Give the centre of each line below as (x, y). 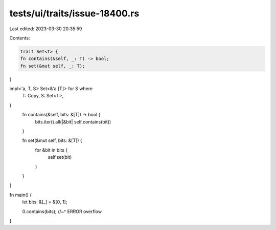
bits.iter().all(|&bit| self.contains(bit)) (73, 122)
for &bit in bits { (51, 150)
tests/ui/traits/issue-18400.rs (74, 13)
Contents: (20, 38)
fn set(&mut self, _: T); (53, 66)
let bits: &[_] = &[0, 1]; (45, 202)
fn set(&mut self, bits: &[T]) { (52, 140)
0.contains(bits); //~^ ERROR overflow (62, 211)
